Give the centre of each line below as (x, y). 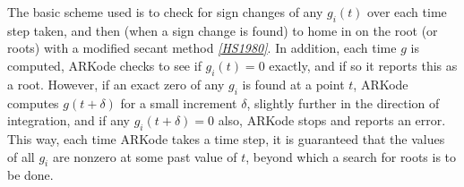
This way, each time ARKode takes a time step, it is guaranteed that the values (226, 138)
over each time (407, 12)
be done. (30, 175)
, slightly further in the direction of (343, 102)
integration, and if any (69, 120)
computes (33, 102)
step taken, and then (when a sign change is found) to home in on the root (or (223, 30)
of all (21, 156)
